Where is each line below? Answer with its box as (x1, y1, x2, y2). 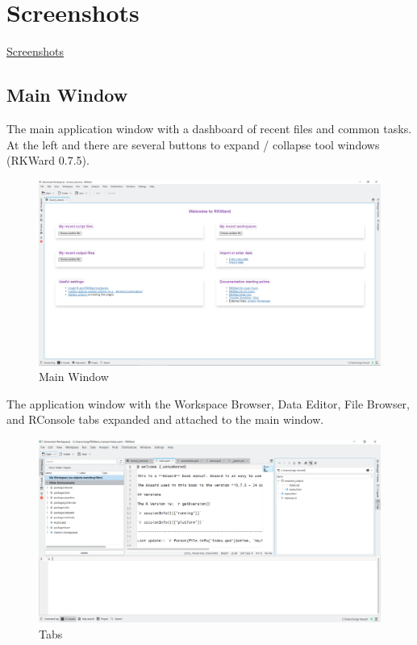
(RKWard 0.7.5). (6, 152, 90, 169)
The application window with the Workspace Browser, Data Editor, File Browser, (6, 395, 410, 412)
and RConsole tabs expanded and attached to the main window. (6, 411, 324, 428)
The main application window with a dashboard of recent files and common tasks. (6, 119, 412, 136)
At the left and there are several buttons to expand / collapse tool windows (6, 136, 380, 153)
